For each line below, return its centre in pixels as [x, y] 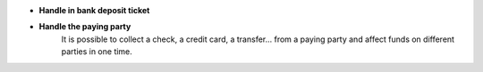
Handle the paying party [85, 27]
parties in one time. [97, 52]
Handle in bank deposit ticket [94, 10]
